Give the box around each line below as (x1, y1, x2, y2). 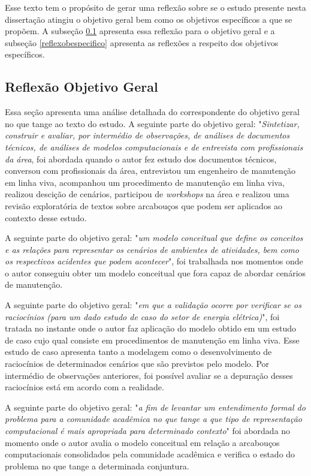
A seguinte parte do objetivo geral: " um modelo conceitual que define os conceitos (5, 231, 303, 244)
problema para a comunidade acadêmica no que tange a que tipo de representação (5, 412, 302, 425)
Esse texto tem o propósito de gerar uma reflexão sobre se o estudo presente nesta (5, 1, 306, 13)
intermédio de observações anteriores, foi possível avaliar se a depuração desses (5, 369, 293, 381)
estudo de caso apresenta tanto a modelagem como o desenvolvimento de (5, 345, 272, 358)
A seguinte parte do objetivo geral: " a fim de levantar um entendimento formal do (5, 400, 306, 413)
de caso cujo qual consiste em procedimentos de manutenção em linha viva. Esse (5, 333, 300, 346)
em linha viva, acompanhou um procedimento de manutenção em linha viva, (5, 176, 285, 188)
